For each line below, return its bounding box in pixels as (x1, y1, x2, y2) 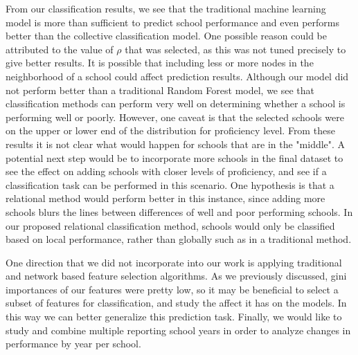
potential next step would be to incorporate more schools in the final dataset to (6, 150, 343, 165)
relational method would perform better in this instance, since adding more (6, 191, 325, 206)
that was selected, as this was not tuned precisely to (125, 42, 346, 56)
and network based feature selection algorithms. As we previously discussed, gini (6, 268, 347, 283)
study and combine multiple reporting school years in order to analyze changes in (6, 322, 351, 337)
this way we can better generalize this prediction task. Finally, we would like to (6, 309, 342, 324)
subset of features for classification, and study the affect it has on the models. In (6, 295, 347, 310)
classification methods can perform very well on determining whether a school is (6, 96, 346, 111)
